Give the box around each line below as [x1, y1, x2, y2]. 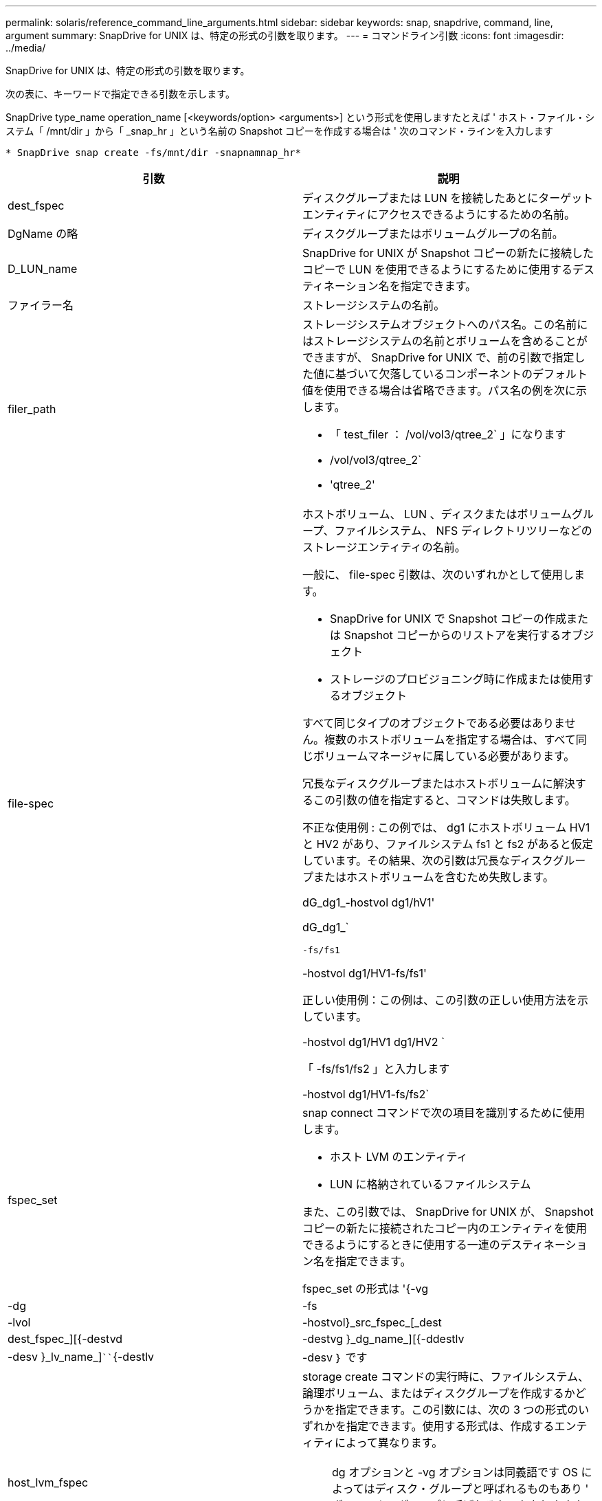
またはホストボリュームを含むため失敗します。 [313, 870, 554, 884]
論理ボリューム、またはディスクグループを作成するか [302, 1386, 575, 1400]
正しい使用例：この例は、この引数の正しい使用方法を [302, 993, 578, 1007]
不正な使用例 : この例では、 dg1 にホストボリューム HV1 [302, 821, 590, 834]
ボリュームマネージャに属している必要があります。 [313, 749, 575, 763]
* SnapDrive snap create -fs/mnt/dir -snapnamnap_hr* [5, 147, 301, 158]
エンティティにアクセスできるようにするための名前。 [302, 208, 576, 221]
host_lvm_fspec [8, 1476, 89, 1489]
